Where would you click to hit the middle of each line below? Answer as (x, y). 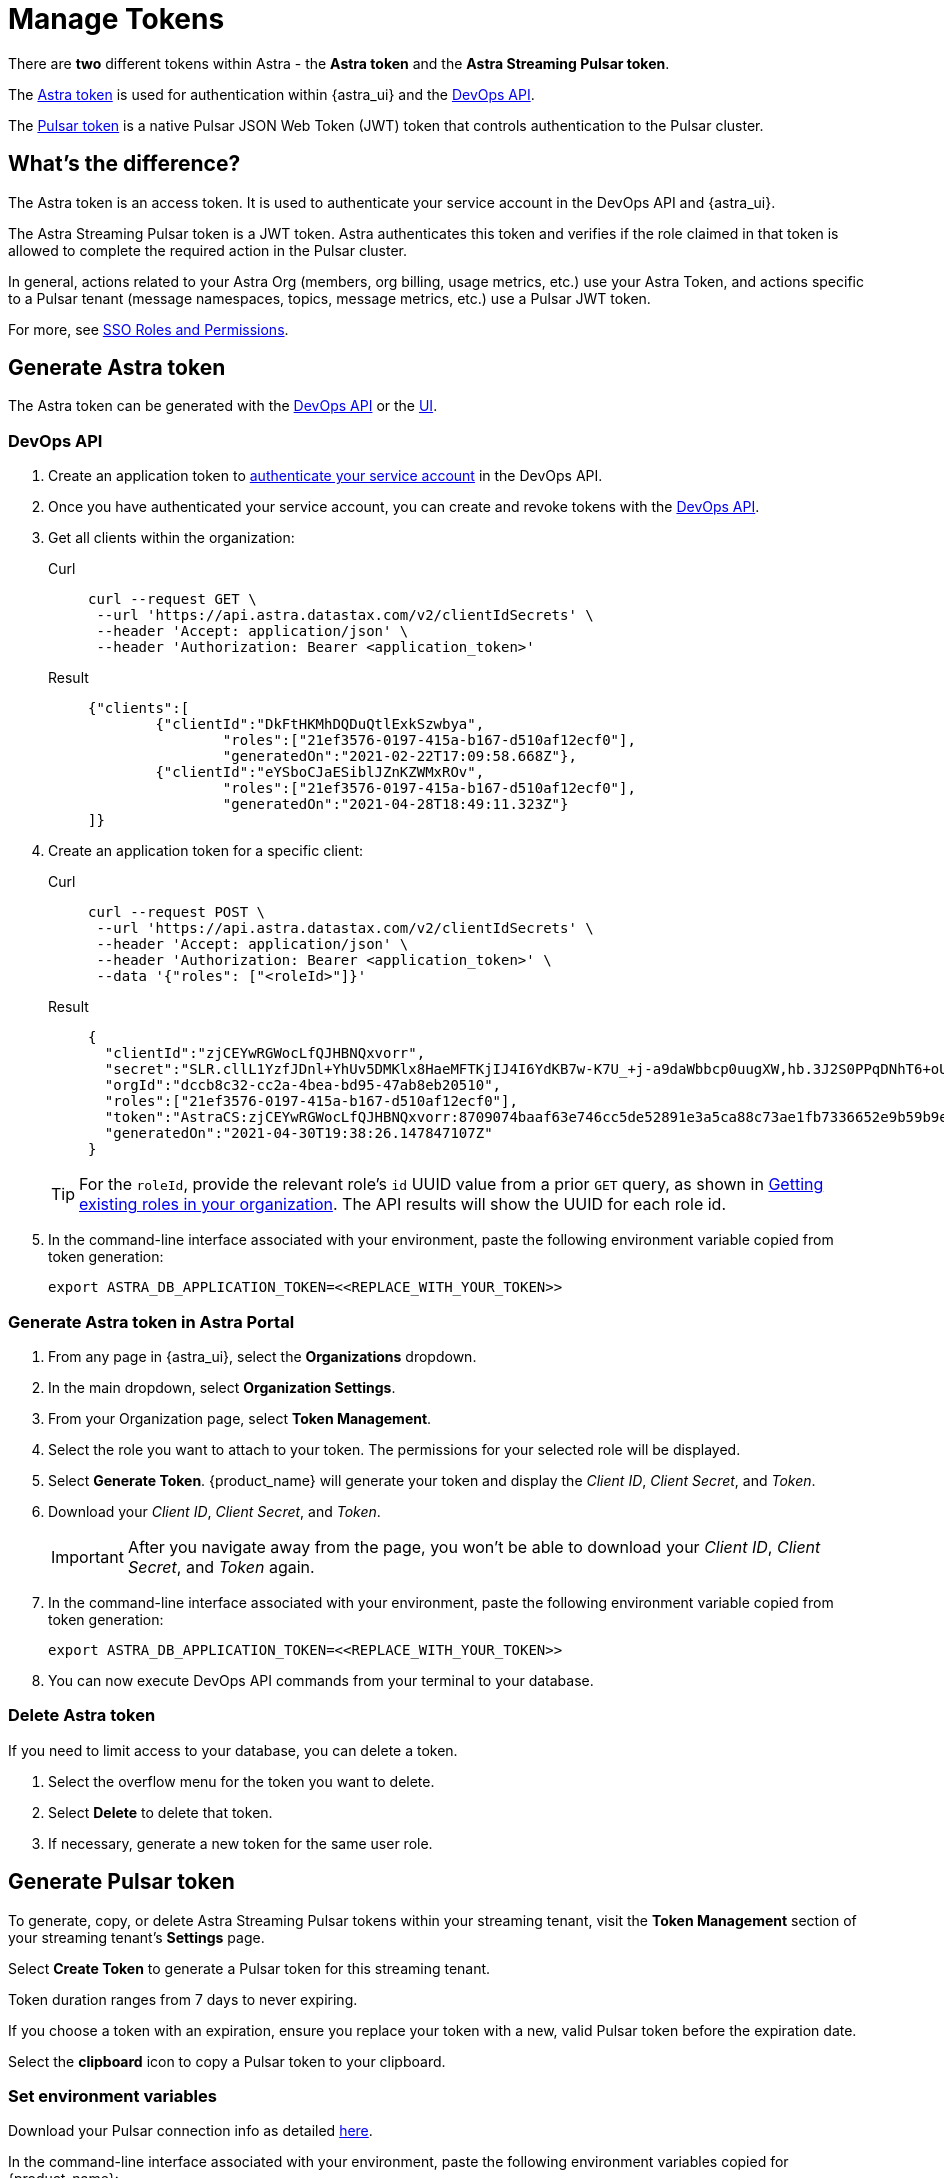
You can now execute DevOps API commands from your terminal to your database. (321, 1680)
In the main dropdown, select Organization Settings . (222, 1387)
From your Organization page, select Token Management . (240, 1418)
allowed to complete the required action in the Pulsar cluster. (208, 250)
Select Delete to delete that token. (160, 1812)
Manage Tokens (116, 19)
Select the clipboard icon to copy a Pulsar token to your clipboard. (227, 2061)
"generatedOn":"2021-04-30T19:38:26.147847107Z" (298, 1133)
